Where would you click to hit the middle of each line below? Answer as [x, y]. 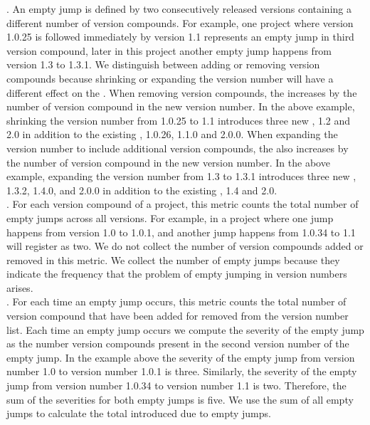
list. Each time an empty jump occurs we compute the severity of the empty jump [185, 329]
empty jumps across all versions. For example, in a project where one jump [170, 217]
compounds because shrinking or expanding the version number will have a [170, 78]
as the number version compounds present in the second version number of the [178, 343]
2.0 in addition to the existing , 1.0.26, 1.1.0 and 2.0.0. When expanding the [172, 134]
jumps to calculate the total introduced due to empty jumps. [139, 413]
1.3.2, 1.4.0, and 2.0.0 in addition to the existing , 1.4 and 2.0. [142, 190]
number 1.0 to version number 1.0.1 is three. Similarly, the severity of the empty [182, 371]
